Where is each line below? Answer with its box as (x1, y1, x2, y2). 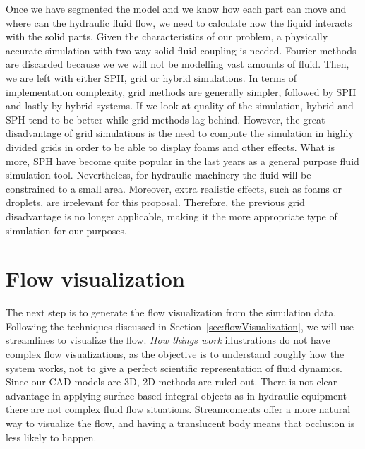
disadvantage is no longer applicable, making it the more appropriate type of (6, 208, 337, 223)
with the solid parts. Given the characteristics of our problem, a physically (6, 29, 328, 44)
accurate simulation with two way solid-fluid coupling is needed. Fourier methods (6, 42, 357, 57)
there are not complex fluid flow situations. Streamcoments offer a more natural (6, 402, 351, 417)
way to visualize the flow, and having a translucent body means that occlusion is (6, 415, 355, 430)
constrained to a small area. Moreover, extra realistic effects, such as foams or (6, 181, 342, 196)
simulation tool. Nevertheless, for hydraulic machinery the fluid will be (6, 167, 311, 182)
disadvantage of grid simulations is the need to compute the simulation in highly (6, 126, 354, 140)
